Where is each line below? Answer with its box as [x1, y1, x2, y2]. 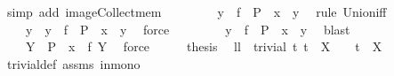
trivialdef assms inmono [6, 54, 141, 72]
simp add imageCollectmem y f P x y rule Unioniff [6, 3, 387, 20]
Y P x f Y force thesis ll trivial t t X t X [25, 37, 382, 56]
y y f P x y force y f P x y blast [25, 19, 350, 38]
